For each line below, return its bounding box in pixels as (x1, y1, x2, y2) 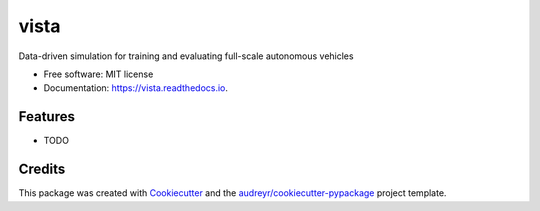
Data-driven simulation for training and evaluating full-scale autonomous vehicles (18, 50, 354, 62)
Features (18, 108, 75, 125)
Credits (18, 161, 66, 178)
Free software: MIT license (43, 68, 154, 80)
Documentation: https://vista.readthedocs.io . (43, 82, 229, 94)
